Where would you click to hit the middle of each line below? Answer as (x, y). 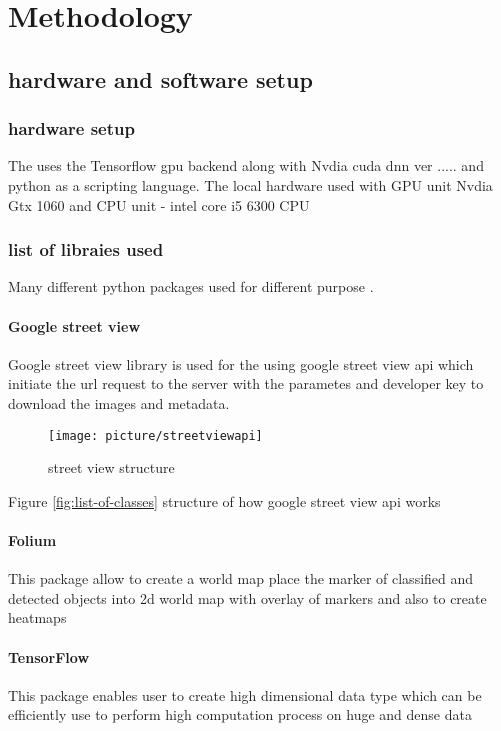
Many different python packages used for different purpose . (191, 286)
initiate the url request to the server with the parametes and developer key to (246, 383)
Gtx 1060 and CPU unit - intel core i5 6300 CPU (159, 204)
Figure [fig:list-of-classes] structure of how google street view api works (224, 500)
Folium (32, 539)
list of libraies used (86, 249)
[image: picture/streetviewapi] (155, 435)
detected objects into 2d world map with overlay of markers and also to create (247, 597)
